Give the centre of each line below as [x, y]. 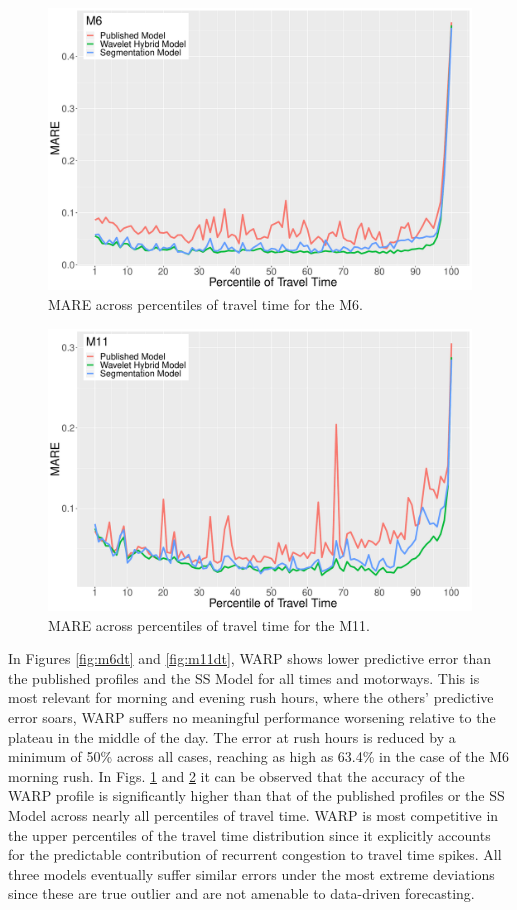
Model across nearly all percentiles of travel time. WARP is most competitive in [253, 814]
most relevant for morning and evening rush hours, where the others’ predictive [251, 697]
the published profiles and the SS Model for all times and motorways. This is [244, 677]
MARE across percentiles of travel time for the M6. [205, 303]
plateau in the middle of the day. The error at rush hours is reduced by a [232, 736]
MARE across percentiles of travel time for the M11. [209, 624]
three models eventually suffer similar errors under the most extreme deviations [251, 873]
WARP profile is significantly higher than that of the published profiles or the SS [256, 795]
